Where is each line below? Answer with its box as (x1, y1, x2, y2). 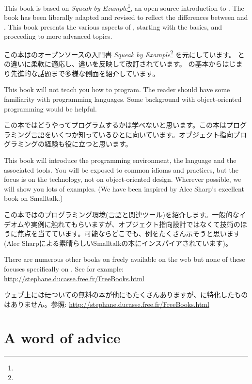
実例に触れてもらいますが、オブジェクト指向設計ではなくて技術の (31, 219, 240, 229)
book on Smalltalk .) (4, 193, 63, 203)
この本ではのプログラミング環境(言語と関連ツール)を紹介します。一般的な (4, 209, 239, 219)
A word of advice (4, 327, 121, 347)
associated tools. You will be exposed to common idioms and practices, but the (4, 164, 238, 175)
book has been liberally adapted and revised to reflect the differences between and (4, 12, 248, 22)
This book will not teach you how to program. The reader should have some (4, 84, 230, 95)
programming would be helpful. (4, 103, 97, 113)
